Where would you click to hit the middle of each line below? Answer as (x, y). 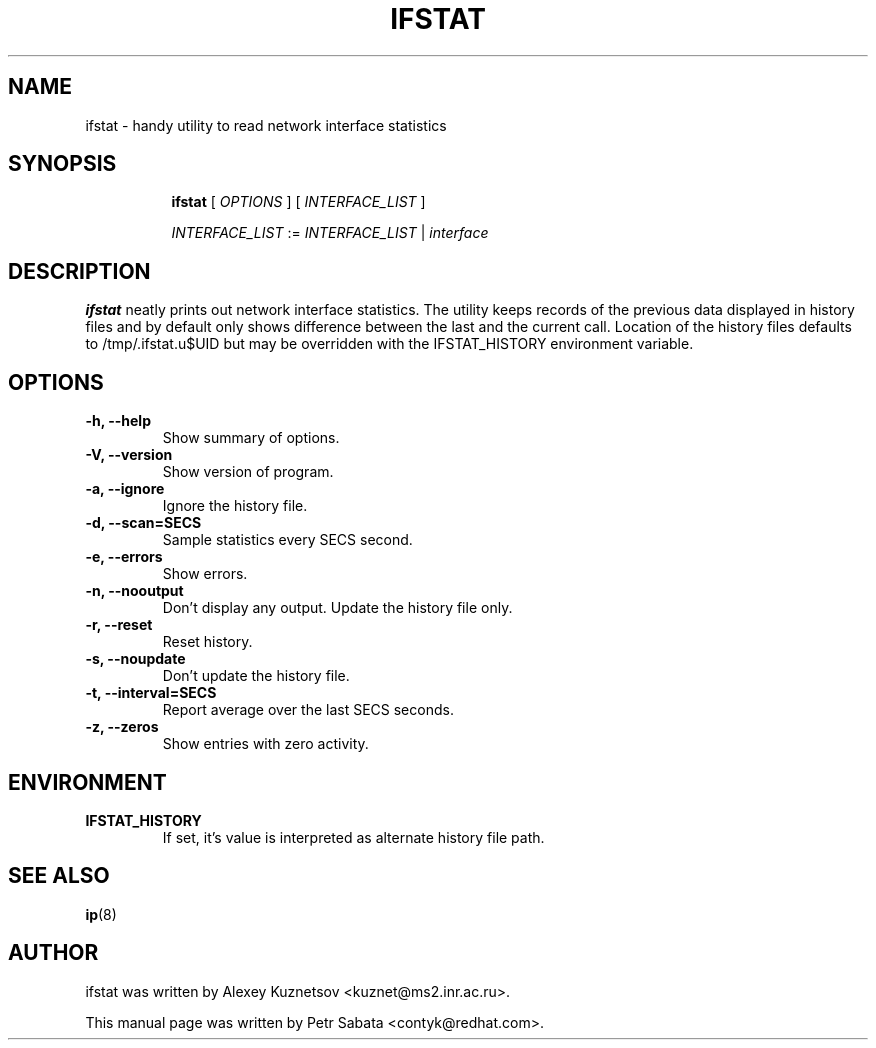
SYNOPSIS (62, 164)
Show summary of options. (251, 438)
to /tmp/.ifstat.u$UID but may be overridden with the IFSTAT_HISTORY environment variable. (389, 344)
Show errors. (205, 574)
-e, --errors (124, 557)
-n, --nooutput (134, 591)
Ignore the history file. (235, 506)
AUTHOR (53, 953)
